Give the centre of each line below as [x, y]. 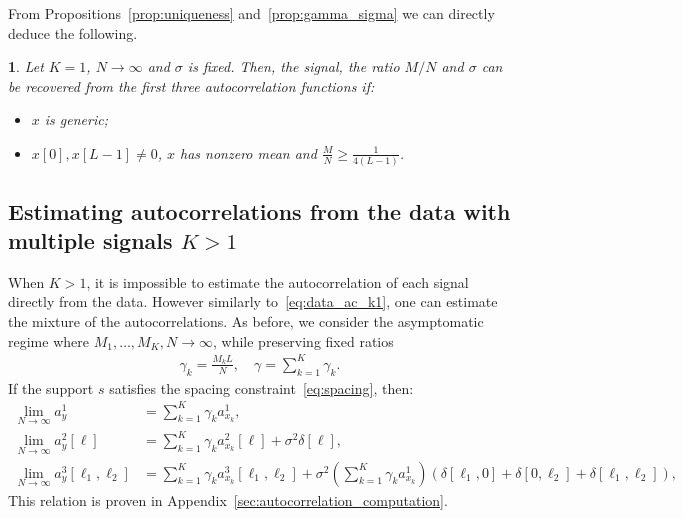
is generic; [76, 119]
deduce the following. [73, 32]
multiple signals [90, 240]
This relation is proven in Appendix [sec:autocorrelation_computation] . [228, 499]
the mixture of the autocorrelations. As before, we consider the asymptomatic [246, 321]
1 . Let [26, 66]
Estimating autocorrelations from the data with [259, 210]
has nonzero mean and [248, 152]
